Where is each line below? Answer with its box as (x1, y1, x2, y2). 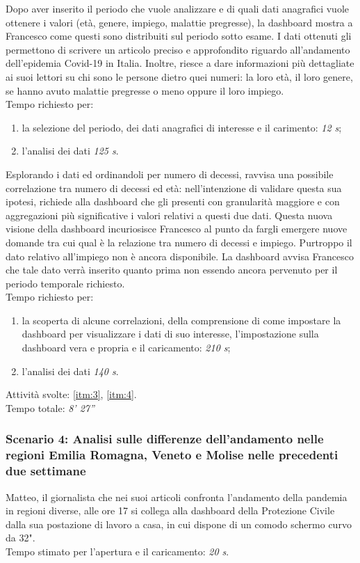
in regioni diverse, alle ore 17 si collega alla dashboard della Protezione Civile (6, 503, 335, 518)
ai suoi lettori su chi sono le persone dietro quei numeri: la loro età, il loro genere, (6, 69, 353, 84)
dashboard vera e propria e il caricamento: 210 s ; (22, 340, 231, 355)
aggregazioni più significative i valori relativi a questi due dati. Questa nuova (6, 207, 333, 222)
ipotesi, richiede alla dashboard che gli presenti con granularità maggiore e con (6, 194, 340, 209)
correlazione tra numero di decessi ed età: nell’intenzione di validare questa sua (6, 180, 342, 195)
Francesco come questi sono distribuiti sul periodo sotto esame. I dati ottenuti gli (6, 29, 352, 43)
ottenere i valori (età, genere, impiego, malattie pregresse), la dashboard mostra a (6, 15, 353, 29)
